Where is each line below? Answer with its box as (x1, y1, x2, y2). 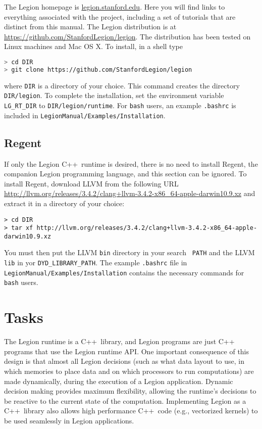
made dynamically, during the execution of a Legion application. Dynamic (4, 375, 233, 386)
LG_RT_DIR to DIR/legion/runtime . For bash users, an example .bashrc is (4, 100, 236, 111)
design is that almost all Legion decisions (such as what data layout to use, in (4, 356, 244, 366)
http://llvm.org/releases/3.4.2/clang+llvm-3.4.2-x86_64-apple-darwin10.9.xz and (4, 188, 255, 199)
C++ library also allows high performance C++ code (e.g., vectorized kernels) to (4, 405, 258, 416)
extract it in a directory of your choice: (4, 198, 125, 208)
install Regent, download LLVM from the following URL (4, 178, 179, 188)
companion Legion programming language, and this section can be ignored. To (4, 168, 247, 179)
